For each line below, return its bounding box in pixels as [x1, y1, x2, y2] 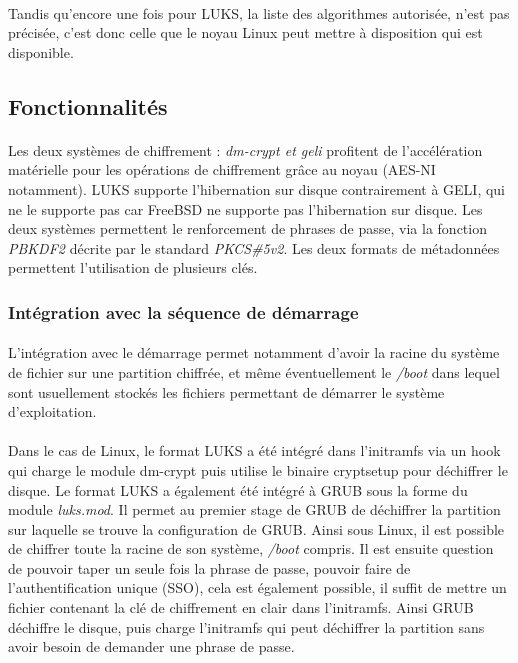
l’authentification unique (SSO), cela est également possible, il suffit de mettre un [8, 577, 507, 598]
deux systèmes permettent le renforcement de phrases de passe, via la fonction [8, 218, 487, 239]
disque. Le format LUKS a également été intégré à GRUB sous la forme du [8, 479, 468, 500]
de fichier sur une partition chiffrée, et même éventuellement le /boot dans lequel [8, 361, 500, 382]
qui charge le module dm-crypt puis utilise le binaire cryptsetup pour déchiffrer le [8, 459, 508, 480]
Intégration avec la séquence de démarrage [8, 299, 359, 324]
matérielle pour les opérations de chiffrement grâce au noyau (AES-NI [8, 159, 436, 180]
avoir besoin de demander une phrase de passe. [8, 636, 295, 657]
